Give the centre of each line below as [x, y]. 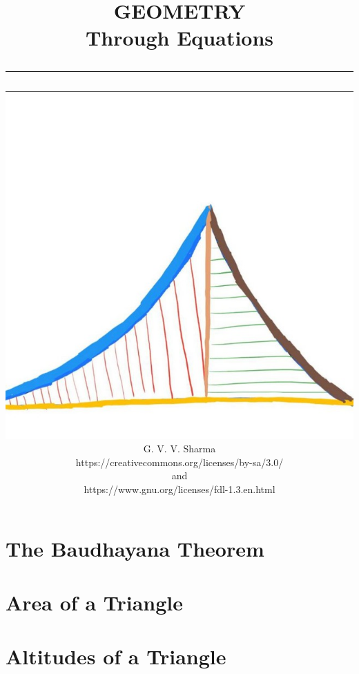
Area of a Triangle [95, 602]
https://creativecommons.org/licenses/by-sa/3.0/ [179, 462]
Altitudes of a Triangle [116, 656]
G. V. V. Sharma [179, 449]
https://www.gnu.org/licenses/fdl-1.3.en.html [179, 489]
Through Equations [179, 38]
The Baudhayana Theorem [135, 548]
